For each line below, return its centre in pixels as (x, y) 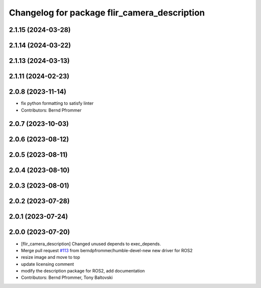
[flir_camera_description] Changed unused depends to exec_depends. (91, 244)
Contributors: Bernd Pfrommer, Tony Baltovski (67, 278)
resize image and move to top (51, 257)
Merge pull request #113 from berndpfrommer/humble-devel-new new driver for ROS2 (107, 250)
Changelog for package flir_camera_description (107, 13)
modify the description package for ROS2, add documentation (83, 271)
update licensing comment (48, 264)
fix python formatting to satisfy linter (57, 103)
